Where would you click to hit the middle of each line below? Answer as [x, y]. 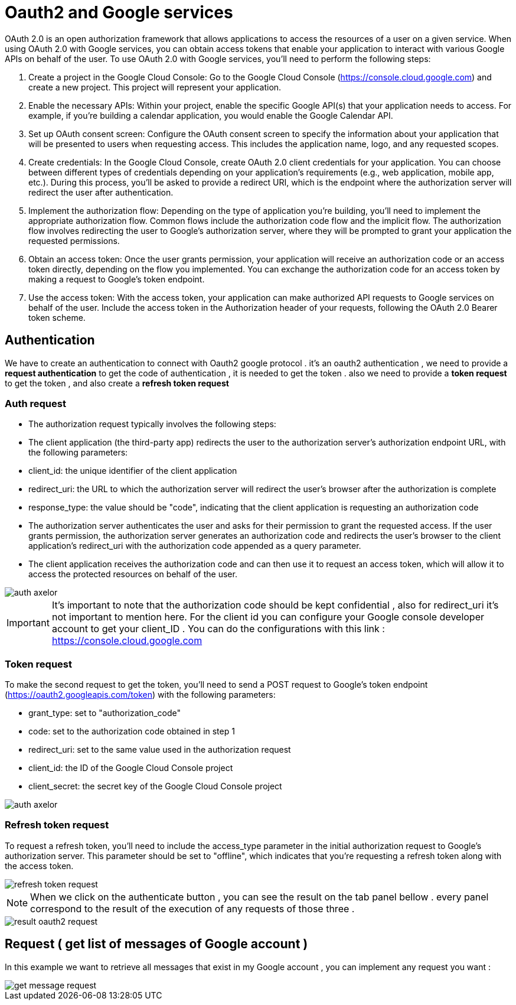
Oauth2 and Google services [119, 12]
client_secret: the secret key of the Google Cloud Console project [155, 786]
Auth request [35, 403]
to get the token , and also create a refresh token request [117, 383]
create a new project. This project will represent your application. [155, 87]
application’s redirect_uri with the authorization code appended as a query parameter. [195, 546]
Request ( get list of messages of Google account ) [156, 944]
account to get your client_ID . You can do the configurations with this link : [218, 629]
